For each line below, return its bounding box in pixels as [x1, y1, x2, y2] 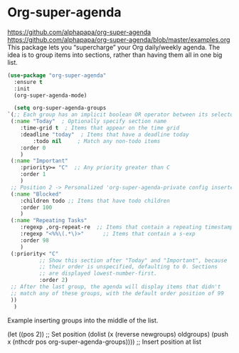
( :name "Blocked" [10, 190, 62, 198]
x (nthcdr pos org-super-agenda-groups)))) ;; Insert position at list [7, 337, 201, 346]
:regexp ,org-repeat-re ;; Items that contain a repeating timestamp [20, 223, 234, 231]
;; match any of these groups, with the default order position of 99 [10, 290, 224, 297]
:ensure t [14, 78, 43, 85]
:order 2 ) [38, 277, 69, 284]
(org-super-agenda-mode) [14, 92, 87, 99]
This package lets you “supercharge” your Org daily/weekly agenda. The [7, 43, 221, 51]
